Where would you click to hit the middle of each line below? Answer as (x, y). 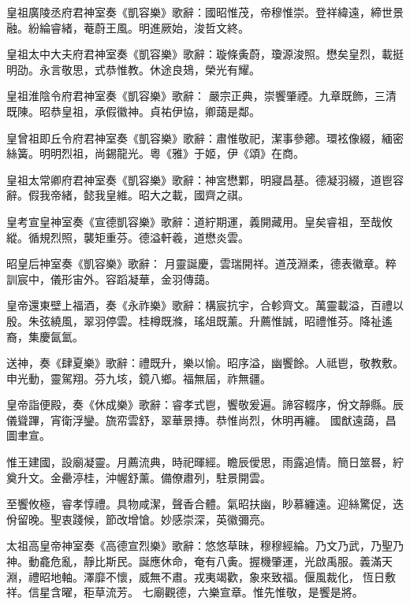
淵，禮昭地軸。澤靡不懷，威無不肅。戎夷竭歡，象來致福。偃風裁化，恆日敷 (201, 576)
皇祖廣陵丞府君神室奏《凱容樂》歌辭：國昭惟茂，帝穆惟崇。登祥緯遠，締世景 (205, 12)
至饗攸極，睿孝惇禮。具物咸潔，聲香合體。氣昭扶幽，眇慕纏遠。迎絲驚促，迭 (205, 504)
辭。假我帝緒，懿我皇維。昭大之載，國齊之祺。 (128, 195)
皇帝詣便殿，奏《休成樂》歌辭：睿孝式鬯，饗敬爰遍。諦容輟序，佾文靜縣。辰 (205, 405)
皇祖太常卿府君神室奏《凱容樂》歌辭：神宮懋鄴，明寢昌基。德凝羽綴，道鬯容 (205, 179)
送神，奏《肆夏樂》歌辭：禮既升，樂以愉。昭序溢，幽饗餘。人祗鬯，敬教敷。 (205, 363)
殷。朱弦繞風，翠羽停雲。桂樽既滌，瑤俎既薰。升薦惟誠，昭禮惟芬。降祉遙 (199, 320)
